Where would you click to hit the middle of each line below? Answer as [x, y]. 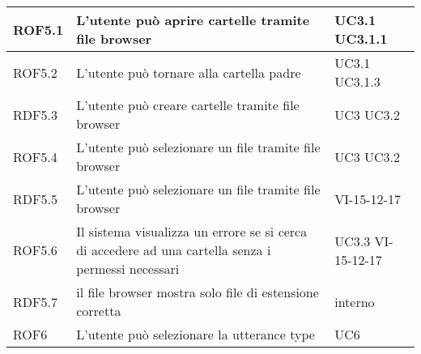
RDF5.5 [35, 198]
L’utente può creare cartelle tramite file [188, 105]
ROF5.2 [35, 72]
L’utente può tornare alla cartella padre [189, 72]
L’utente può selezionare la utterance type [196, 334]
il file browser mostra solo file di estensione [198, 292]
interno [355, 301]
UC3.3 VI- [364, 241]
